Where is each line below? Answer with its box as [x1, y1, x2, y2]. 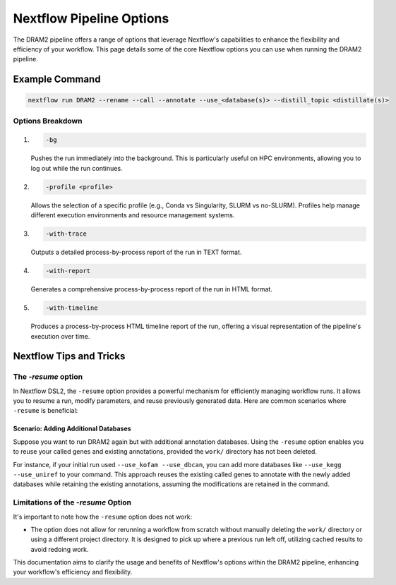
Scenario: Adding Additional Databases [13, 424, 131, 433]
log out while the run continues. [30, 164, 123, 172]
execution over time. [30, 332, 90, 340]
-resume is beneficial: [13, 406, 78, 415]
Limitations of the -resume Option [13, 497, 132, 507]
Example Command [13, 73, 101, 85]
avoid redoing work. [30, 545, 89, 553]
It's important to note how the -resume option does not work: [13, 512, 193, 521]
